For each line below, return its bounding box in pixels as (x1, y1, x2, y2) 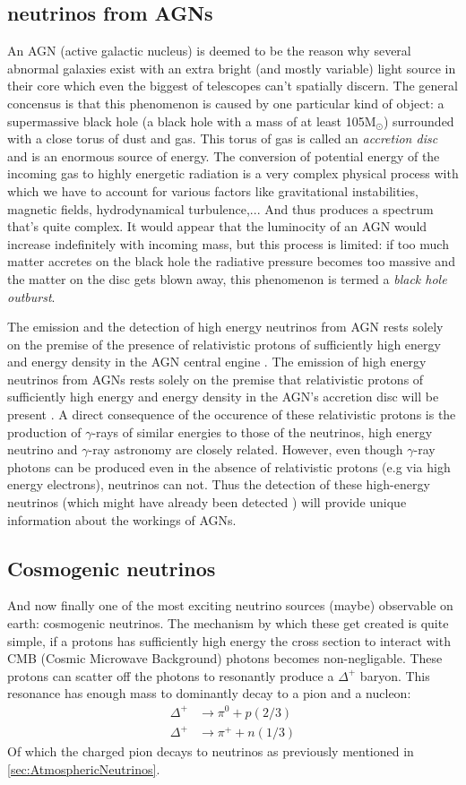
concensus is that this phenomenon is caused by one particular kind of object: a (7, 93, 444, 112)
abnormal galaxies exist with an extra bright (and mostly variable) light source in (7, 58, 456, 77)
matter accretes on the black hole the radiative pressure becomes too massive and (7, 252, 455, 271)
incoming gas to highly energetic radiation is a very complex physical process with (7, 164, 459, 183)
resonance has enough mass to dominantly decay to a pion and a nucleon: (7, 684, 411, 703)
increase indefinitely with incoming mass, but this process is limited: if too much (7, 234, 449, 253)
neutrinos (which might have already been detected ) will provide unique (7, 493, 407, 512)
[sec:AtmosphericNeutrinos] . (7, 759, 160, 778)
